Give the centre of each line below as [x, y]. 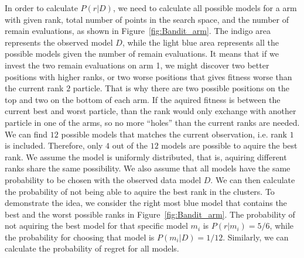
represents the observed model [59, 42]
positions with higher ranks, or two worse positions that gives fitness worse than [148, 76]
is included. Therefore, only [54, 145]
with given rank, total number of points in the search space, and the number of [147, 19]
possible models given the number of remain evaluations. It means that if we [142, 54]
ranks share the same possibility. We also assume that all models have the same [148, 168]
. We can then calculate [253, 179]
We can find [26, 134]
